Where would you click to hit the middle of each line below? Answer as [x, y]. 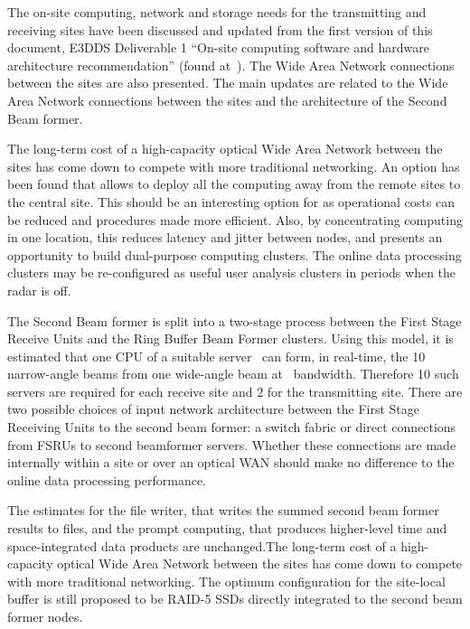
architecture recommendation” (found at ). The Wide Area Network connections [231, 65]
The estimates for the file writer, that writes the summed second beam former [223, 510]
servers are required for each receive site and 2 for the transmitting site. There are [235, 391]
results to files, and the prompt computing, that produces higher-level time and [227, 528]
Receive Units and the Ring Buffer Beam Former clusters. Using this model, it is [230, 338]
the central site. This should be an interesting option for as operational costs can [231, 201]
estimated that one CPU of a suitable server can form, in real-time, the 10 [216, 356]
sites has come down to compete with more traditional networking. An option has [234, 166]
